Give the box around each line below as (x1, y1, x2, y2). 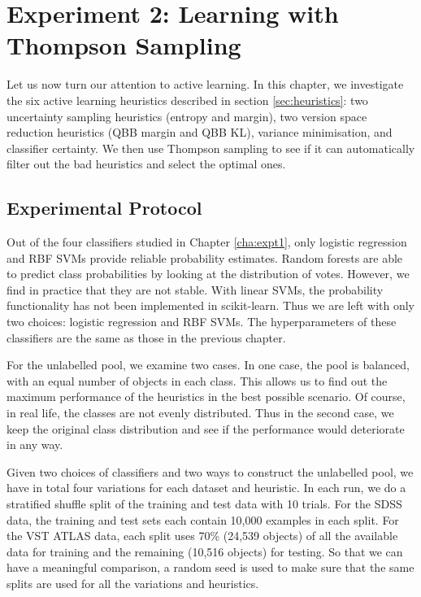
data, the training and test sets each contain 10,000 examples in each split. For (7, 511, 399, 528)
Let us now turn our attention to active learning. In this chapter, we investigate (7, 76, 404, 93)
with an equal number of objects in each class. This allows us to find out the (7, 372, 388, 389)
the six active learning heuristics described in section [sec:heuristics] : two (7, 91, 368, 108)
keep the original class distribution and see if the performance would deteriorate (7, 420, 405, 437)
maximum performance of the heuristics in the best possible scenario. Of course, (7, 388, 406, 405)
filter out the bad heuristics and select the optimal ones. (7, 155, 286, 172)
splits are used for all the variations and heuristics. (7, 574, 259, 591)
